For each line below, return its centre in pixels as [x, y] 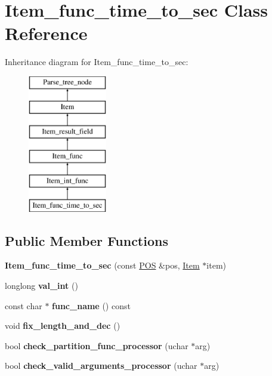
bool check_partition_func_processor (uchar [97, 345]
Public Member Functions [86, 240]
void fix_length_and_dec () [63, 326]
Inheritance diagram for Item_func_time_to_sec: [97, 62]
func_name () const [91, 305]
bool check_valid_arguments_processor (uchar [101, 366]
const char [24, 305]
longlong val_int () [41, 286]
